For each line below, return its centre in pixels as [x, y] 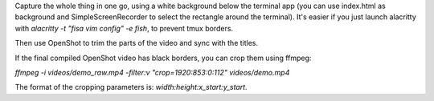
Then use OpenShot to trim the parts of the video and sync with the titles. [137, 43]
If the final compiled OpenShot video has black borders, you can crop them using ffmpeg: [163, 58]
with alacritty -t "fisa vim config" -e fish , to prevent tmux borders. [124, 28]
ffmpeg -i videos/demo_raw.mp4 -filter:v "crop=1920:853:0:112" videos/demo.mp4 [152, 72]
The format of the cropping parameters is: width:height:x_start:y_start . [131, 87]
